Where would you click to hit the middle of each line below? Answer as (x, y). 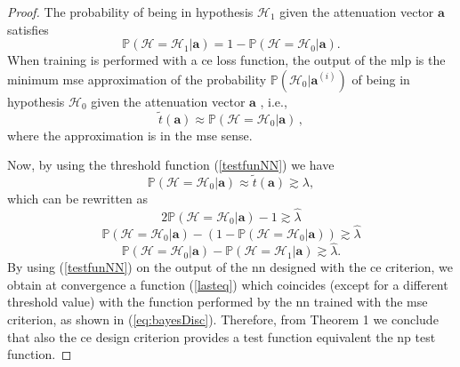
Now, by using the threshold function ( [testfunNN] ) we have (171, 165)
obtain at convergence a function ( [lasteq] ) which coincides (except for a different (228, 284)
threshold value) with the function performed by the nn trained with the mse (218, 302)
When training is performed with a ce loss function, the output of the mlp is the (226, 60)
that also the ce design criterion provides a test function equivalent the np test (222, 336)
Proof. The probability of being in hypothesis (130, 12)
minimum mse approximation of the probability (137, 79)
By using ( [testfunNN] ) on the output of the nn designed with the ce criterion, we (230, 267)
